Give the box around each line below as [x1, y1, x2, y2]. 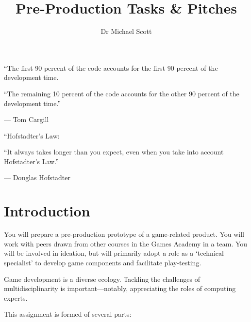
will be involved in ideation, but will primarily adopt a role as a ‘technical [4, 248, 224, 258]
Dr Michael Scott [100, 26, 152, 36]
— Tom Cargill [4, 114, 49, 124]
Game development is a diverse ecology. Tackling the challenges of [4, 274, 200, 284]
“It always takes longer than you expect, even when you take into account [4, 147, 224, 157]
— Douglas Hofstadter [4, 172, 70, 183]
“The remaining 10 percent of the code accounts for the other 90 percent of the [4, 88, 239, 98]
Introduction [4, 201, 90, 221]
